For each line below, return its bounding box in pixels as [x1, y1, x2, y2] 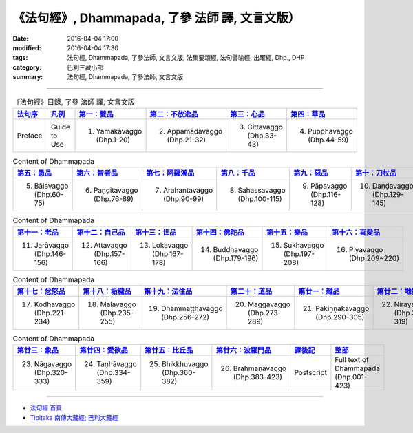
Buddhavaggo [213, 244, 259, 254]
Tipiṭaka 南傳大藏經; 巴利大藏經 [30, 413, 118, 421]
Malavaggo [100, 299, 137, 309]
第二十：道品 [230, 286, 272, 296]
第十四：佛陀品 [195, 227, 244, 237]
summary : [12, 73, 43, 81]
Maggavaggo [247, 299, 290, 309]
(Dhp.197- [283, 249, 315, 258]
